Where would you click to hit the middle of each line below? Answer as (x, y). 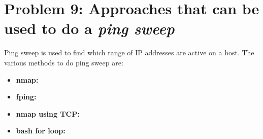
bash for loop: (41, 131)
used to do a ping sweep (89, 28)
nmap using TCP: (48, 113)
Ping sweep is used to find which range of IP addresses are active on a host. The (129, 53)
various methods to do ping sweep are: (64, 62)
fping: (26, 97)
